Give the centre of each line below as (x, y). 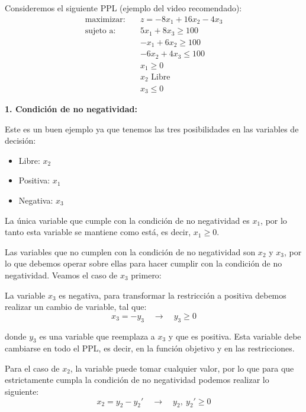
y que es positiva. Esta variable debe (235, 336)
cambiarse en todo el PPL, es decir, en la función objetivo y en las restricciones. (150, 348)
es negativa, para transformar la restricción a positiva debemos (173, 295)
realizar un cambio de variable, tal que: (76, 307)
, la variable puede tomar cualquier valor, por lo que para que (182, 368)
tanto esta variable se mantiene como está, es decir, (98, 232)
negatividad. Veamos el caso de (61, 275)
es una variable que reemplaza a (97, 336)
